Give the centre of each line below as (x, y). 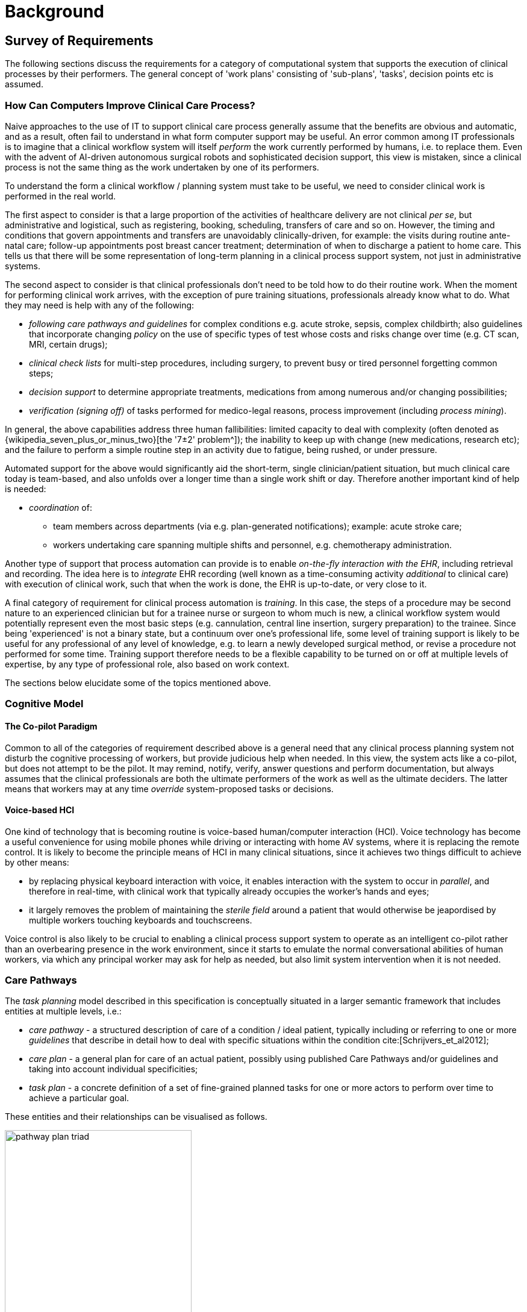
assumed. (24, 84)
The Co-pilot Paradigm (51, 726)
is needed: (26, 489)
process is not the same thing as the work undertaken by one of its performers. (162, 167)
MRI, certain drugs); (68, 344)
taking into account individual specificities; (114, 1069)
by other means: (37, 862)
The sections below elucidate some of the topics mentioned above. (138, 683)
